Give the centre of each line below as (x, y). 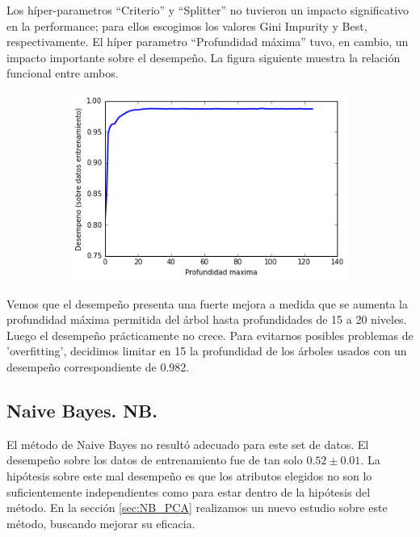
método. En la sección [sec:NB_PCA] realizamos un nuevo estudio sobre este (197, 508)
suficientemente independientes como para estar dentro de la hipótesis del (189, 491)
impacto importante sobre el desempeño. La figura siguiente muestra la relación (204, 57)
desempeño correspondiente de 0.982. (98, 366)
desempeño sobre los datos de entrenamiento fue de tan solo (155, 460)
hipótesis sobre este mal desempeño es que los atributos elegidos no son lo (189, 475)
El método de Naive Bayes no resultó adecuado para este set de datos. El (188, 444)
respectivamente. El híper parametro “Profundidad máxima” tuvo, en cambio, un (208, 42)
